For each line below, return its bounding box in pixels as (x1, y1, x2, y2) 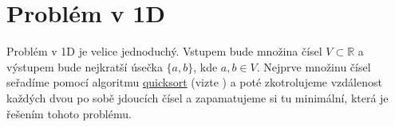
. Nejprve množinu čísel (256, 58, 371, 75)
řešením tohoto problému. (6, 105, 132, 121)
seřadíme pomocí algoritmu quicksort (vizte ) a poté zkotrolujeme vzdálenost (6, 74, 382, 90)
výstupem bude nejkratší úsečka (6, 58, 163, 75)
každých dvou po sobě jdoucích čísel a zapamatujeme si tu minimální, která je (6, 89, 389, 106)
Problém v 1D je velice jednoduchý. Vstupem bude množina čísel (6, 43, 322, 60)
